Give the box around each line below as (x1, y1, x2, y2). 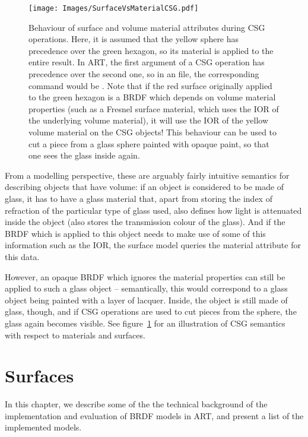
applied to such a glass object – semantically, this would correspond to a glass (5, 282, 288, 294)
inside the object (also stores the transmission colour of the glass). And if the (5, 216, 285, 228)
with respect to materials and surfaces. (5, 328, 145, 341)
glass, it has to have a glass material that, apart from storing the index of (5, 192, 272, 204)
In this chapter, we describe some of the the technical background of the (5, 398, 268, 410)
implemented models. (5, 421, 82, 433)
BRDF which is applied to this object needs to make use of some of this (5, 227, 266, 239)
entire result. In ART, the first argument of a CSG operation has (28, 56, 265, 68)
